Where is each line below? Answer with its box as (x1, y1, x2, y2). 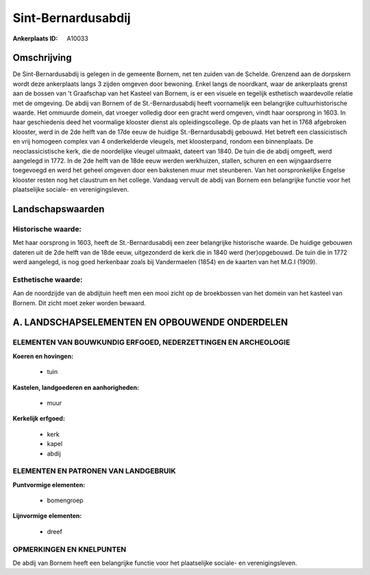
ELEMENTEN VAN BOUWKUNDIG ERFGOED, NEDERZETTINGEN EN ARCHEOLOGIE (12, 338, 291, 347)
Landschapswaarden (12, 203, 105, 215)
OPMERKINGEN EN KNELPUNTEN (12, 544, 127, 554)
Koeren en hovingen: (12, 352, 74, 360)
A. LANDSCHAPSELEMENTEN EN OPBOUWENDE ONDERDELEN (12, 316, 288, 329)
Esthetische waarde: (12, 274, 83, 284)
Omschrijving (12, 52, 72, 64)
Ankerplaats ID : (12, 34, 58, 43)
